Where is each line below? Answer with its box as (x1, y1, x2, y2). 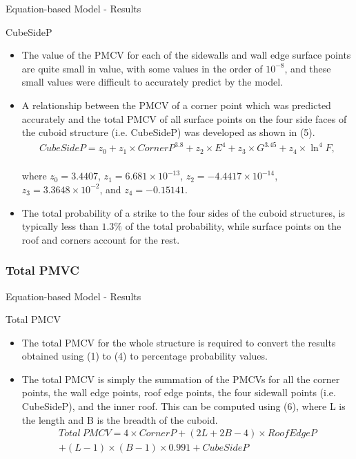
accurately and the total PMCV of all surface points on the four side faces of (21, 111, 347, 126)
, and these (284, 61, 331, 75)
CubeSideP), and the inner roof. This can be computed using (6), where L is (21, 399, 346, 413)
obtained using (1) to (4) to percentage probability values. (21, 349, 268, 363)
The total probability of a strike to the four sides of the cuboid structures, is (21, 205, 345, 219)
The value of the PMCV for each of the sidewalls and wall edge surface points (21, 48, 351, 62)
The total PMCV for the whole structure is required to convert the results (21, 335, 336, 349)
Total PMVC (6, 262, 79, 279)
